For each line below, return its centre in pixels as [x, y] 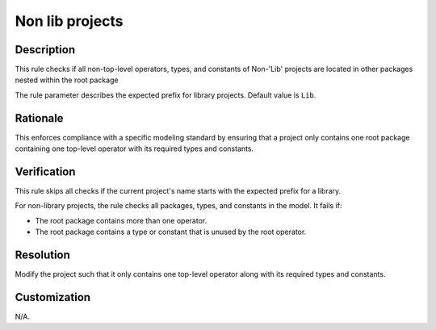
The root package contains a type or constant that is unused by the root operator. [171, 232]
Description [45, 50]
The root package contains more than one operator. [121, 220]
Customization [53, 297]
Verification [45, 171]
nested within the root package [67, 80]
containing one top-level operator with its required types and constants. [134, 148]
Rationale [39, 118]
